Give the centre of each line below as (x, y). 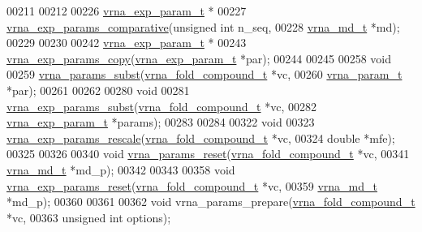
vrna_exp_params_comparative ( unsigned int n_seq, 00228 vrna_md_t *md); (203, 26)
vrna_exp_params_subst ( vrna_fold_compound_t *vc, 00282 (161, 106)
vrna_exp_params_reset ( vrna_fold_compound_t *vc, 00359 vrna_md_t (192, 185)
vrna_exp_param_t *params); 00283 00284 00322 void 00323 (161, 122)
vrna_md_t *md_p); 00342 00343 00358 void (121, 169)
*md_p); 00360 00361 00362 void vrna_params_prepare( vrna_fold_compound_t (211, 202)
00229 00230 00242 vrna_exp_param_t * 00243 (127, 43)
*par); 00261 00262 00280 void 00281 (98, 90)
